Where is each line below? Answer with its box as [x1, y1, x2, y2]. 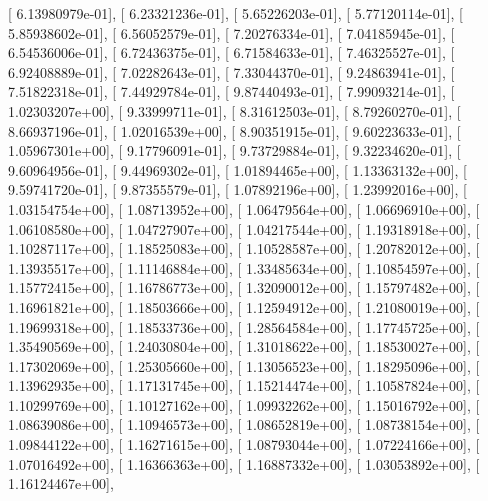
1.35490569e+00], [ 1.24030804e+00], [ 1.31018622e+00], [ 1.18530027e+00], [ [8, 336, 480, 357]
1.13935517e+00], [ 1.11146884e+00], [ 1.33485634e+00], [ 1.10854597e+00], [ [8, 257, 480, 278]
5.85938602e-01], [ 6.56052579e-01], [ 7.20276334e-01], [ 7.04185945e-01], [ [8, 22, 455, 43]
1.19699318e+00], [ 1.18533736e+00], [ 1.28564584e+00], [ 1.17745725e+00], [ [8, 316, 480, 337]
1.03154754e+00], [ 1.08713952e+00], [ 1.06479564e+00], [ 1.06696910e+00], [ [8, 198, 480, 219]
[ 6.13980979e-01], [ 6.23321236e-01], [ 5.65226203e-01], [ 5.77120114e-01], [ [8, 3, 463, 23]
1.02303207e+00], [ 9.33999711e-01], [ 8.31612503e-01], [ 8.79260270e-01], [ [8, 100, 461, 121]
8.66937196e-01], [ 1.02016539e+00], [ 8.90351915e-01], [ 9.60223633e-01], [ [8, 120, 461, 141]
